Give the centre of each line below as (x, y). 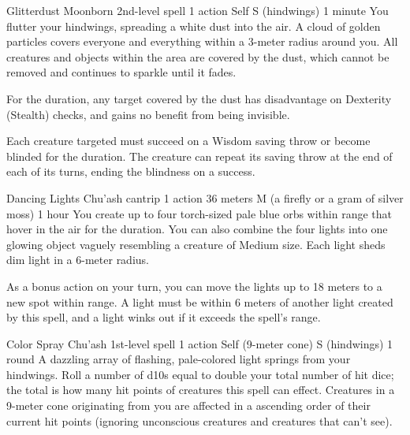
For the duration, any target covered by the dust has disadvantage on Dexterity (199, 98)
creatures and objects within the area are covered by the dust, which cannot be (198, 56)
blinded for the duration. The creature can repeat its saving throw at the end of (199, 156)
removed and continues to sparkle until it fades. (121, 72)
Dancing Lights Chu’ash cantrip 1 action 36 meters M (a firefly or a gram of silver (205, 197)
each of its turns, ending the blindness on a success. (131, 171)
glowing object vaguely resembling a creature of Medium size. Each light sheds (196, 244)
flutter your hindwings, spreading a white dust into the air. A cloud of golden (194, 26)
